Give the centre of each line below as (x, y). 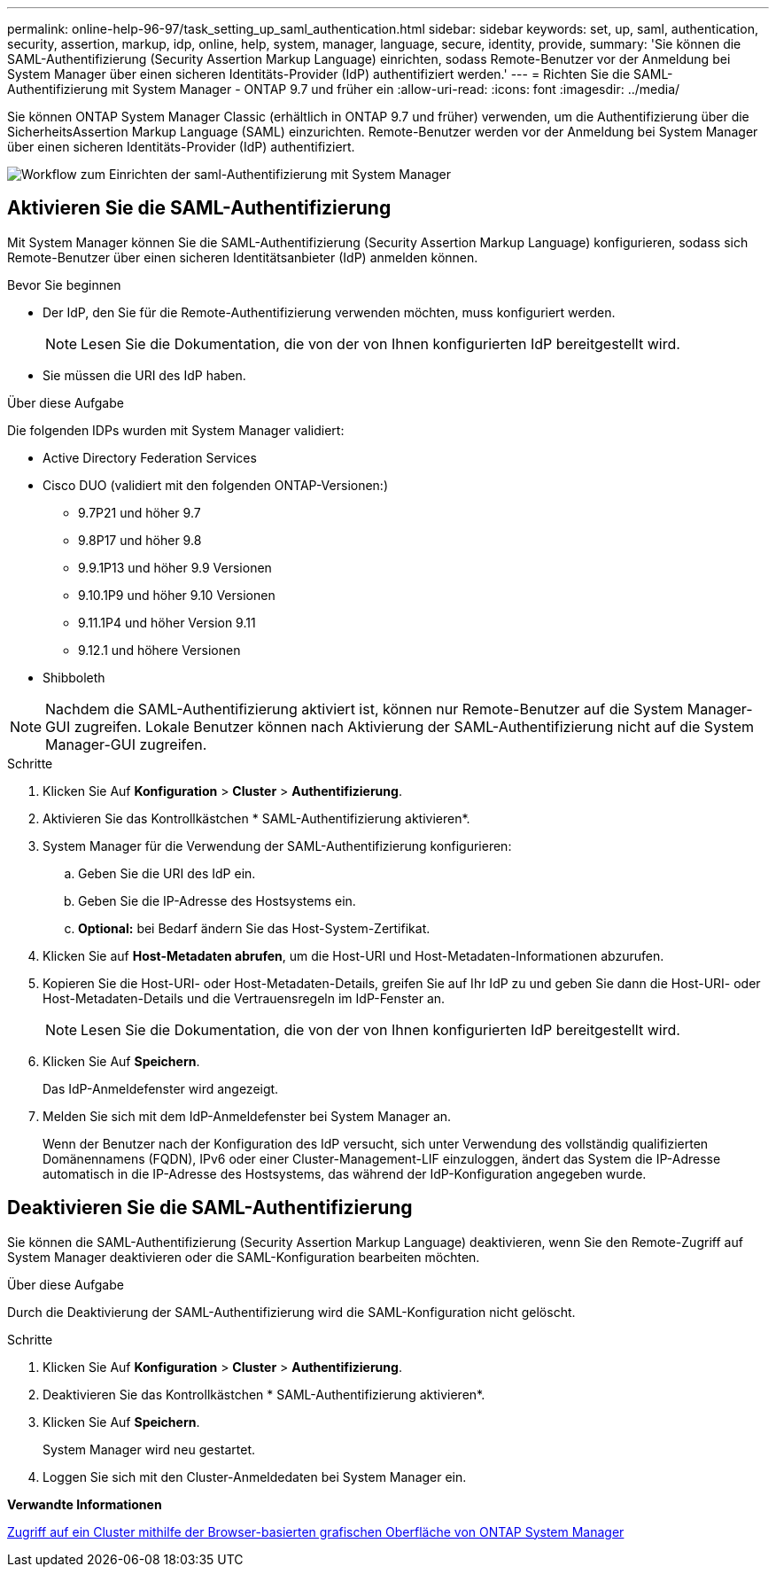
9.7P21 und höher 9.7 (140, 512)
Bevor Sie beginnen (64, 284)
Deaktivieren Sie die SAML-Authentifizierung (210, 1208)
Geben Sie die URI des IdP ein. (167, 873)
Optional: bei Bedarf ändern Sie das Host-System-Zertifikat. (254, 928)
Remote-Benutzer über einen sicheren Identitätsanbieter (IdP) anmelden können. (243, 257)
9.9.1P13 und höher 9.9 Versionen (175, 567)
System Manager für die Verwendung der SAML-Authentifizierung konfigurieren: (277, 845)
